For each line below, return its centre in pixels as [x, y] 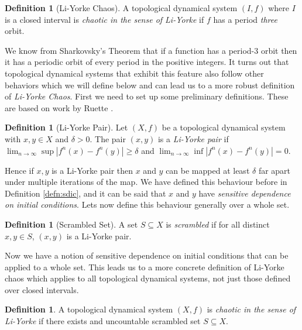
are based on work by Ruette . [59, 107]
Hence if [19, 170]
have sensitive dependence [245, 193]
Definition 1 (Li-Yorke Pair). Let [66, 127]
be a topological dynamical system [224, 127]
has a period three [245, 19]
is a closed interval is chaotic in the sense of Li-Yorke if [104, 19]
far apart [274, 170]
